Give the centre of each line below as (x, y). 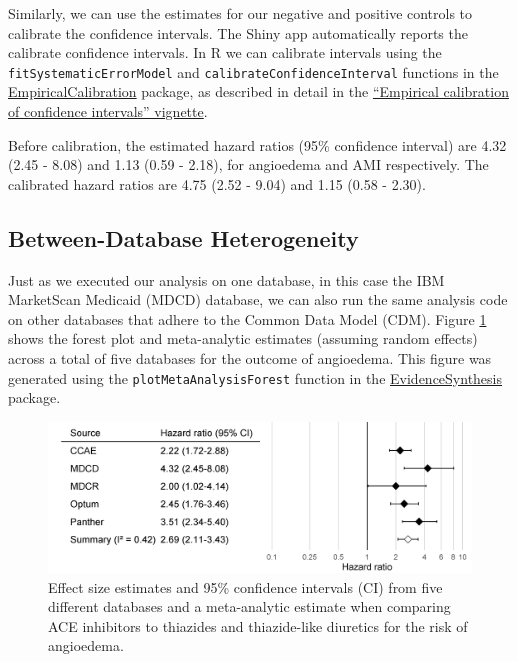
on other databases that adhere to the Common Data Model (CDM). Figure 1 (247, 318)
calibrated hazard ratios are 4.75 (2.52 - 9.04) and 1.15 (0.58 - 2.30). (217, 183)
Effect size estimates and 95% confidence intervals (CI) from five (245, 586)
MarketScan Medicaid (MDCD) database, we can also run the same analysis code (258, 299)
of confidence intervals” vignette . (108, 111)
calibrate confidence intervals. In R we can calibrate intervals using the (225, 52)
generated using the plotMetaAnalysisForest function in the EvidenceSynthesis (255, 377)
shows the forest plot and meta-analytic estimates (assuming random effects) (243, 338)
